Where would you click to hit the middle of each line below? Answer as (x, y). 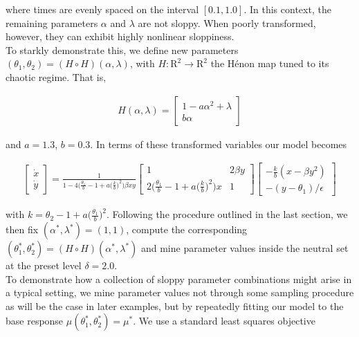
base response (35, 321)
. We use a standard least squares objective (224, 321)
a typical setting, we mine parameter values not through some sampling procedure (180, 292)
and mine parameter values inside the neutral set (245, 248)
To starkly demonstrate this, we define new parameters (122, 49)
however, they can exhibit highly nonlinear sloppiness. (120, 36)
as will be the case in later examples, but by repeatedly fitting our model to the (175, 306)
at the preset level (44, 265)
